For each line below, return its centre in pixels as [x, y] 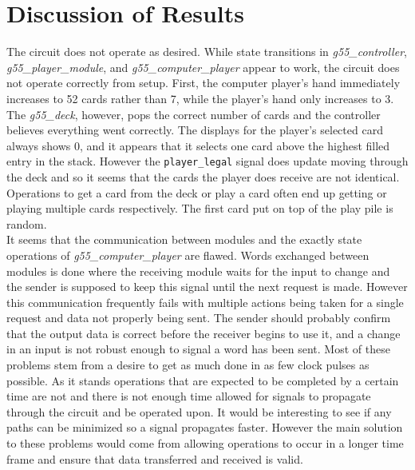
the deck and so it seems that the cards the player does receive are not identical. [203, 176]
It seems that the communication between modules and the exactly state [184, 239]
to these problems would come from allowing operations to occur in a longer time [205, 443]
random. [27, 223]
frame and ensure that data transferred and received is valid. [155, 458]
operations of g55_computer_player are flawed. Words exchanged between [188, 255]
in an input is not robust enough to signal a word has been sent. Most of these [198, 349]
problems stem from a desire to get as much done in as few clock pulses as [188, 365]
